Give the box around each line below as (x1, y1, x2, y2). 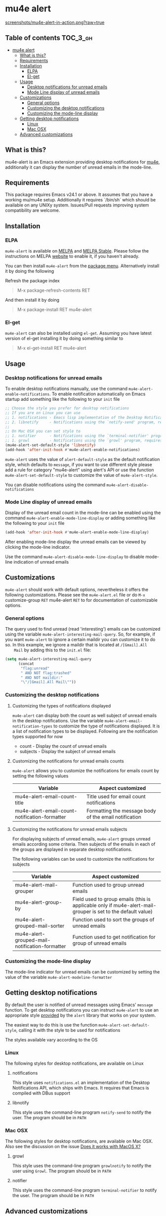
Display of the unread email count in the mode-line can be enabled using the (5, 510, 161, 516)
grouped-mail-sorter (14, 922, 65, 929)
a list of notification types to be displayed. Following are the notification (12, 728, 158, 734)
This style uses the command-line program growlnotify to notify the (12, 1163, 152, 1169)
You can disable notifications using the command (5, 482, 106, 488)
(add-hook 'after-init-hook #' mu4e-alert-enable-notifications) (5, 447, 140, 452)
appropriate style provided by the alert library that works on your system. (5, 1012, 156, 1018)
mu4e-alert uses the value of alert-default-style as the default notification (5, 456, 160, 462)
